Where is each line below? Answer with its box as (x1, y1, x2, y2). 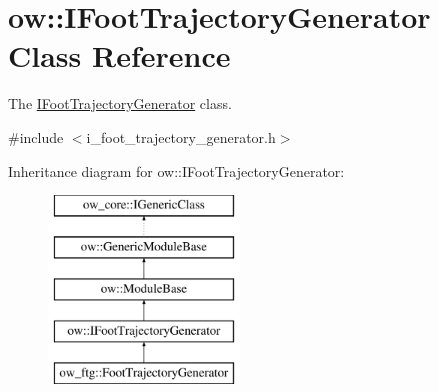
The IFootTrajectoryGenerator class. (8, 93, 232, 114)
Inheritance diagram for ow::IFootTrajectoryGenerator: (8, 160, 345, 181)
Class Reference (8, 35, 231, 76)
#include (8, 126, 64, 147)
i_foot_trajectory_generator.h (86, 126, 276, 147)
